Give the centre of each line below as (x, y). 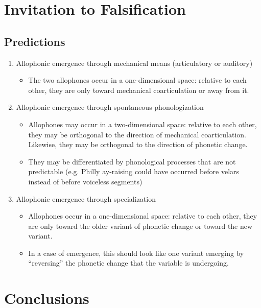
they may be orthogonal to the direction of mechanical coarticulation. (137, 134)
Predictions (35, 41)
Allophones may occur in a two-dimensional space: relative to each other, (143, 124)
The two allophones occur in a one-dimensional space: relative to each (137, 80)
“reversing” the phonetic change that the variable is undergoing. (128, 263)
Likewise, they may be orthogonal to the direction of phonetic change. (138, 144)
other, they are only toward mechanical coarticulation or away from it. (139, 90)
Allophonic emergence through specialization (86, 198)
